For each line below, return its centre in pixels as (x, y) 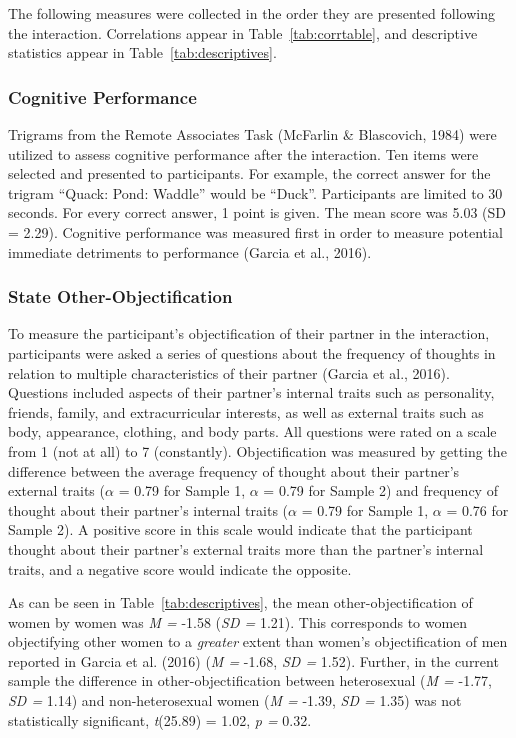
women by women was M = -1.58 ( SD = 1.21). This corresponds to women (238, 621)
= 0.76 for (477, 509)
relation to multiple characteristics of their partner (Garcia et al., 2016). (229, 372)
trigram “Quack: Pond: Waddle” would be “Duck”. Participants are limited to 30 (255, 192)
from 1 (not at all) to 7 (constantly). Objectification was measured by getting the (257, 450)
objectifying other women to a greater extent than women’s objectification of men (258, 641)
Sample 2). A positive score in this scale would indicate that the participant (240, 529)
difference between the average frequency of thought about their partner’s (234, 470)
